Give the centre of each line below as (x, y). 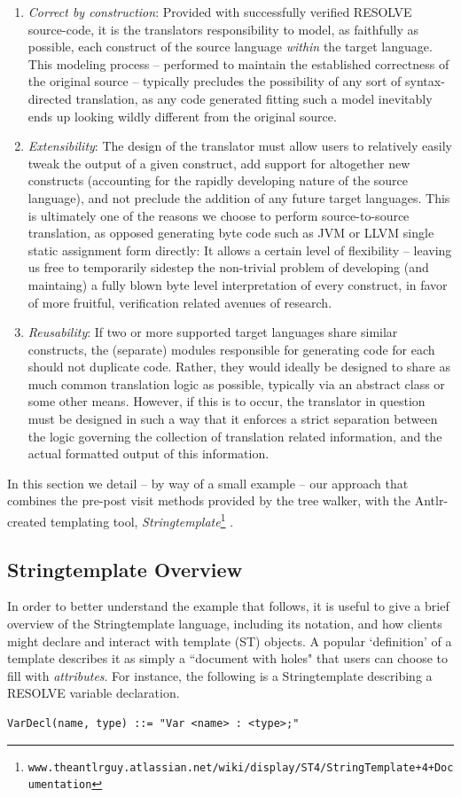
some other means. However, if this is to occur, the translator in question (227, 401)
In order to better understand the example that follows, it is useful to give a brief (228, 606)
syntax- (425, 81)
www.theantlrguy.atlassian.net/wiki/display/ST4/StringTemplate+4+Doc (241, 767)
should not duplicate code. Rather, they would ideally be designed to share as (239, 367)
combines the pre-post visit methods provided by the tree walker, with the (209, 500)
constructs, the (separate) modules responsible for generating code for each (231, 349)
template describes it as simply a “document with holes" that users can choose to (228, 658)
